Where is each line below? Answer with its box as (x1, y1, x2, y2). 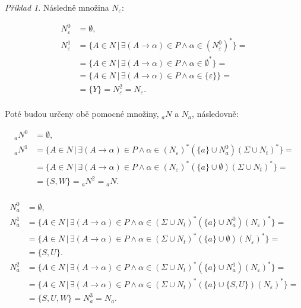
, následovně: (192, 107, 239, 120)
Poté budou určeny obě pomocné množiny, (5, 107, 159, 120)
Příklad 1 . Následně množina (5, 1, 109, 13)
